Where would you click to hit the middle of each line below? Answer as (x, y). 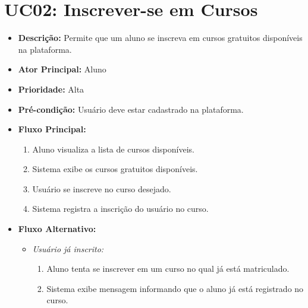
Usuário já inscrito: (68, 248)
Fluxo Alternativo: (57, 229)
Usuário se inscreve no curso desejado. (102, 188)
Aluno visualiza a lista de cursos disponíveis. (113, 149)
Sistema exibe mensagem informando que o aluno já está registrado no (175, 288)
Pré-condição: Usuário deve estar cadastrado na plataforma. (131, 109)
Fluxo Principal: (52, 129)
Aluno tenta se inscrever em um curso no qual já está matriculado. (168, 269)
